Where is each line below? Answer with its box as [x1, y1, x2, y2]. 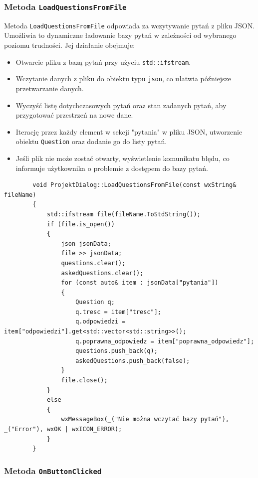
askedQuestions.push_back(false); [75, 357, 190, 364]
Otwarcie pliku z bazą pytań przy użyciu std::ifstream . [15, 56, 191, 67]
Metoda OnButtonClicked [4, 464, 102, 477]
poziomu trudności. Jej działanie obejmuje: [4, 40, 135, 50]
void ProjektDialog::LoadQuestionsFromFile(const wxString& [32, 181, 237, 189]
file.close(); [61, 377, 108, 384]
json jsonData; [61, 240, 111, 247]
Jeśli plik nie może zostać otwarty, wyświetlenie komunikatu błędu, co [15, 153, 230, 163]
